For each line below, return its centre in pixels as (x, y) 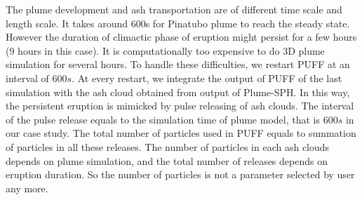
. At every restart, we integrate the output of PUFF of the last (207, 78)
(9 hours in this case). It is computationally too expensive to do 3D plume (165, 50)
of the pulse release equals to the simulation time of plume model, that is (163, 119)
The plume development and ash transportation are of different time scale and (174, 9)
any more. (27, 188)
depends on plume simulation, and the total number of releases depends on (167, 160)
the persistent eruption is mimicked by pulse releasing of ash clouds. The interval (180, 106)
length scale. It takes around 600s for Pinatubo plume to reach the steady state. (178, 23)
